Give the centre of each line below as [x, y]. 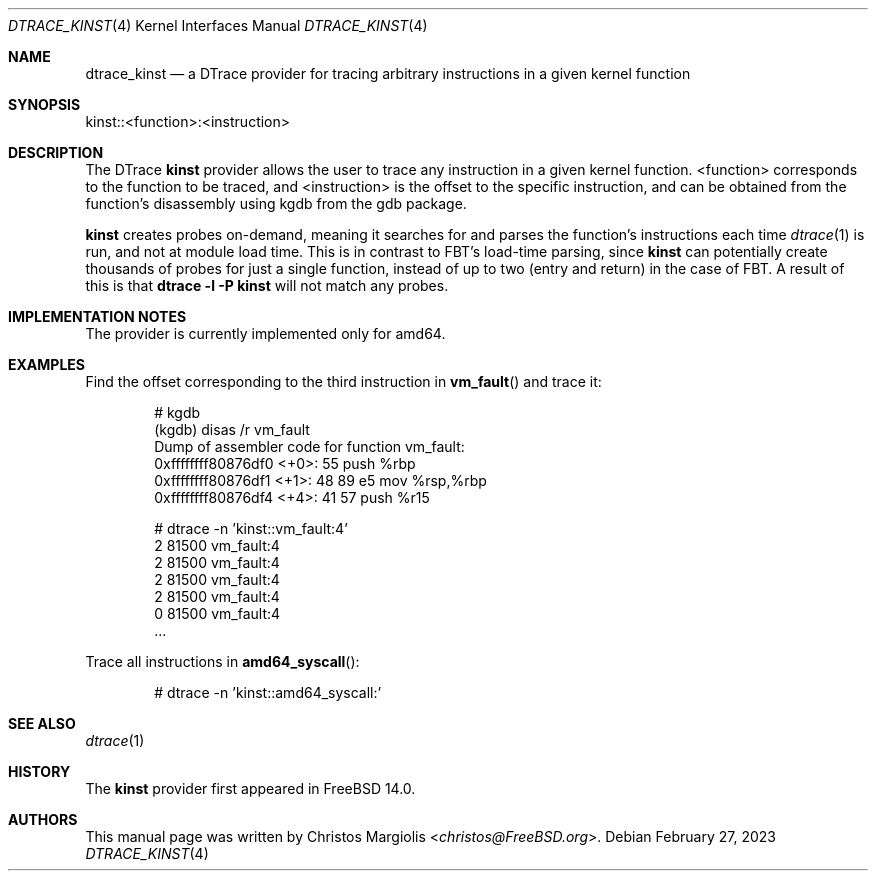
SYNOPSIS [44, 104]
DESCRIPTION [56, 152]
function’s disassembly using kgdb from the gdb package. [276, 203]
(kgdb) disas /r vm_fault [232, 429]
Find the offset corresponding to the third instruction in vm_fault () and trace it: [343, 381]
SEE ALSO [42, 723]
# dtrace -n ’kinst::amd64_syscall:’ [268, 692]
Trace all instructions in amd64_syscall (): [222, 661]
